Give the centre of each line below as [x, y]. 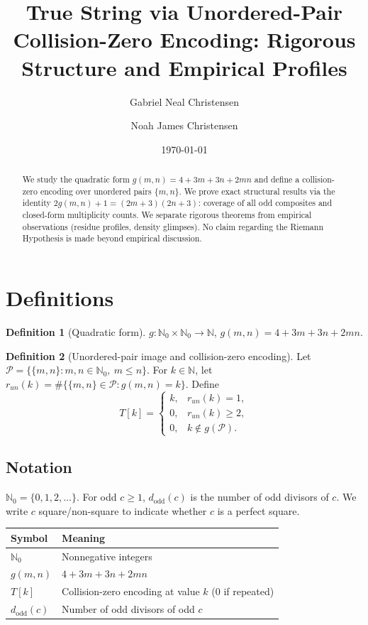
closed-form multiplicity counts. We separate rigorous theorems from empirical [167, 215]
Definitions [60, 298]
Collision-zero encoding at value [131, 591]
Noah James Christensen [184, 125]
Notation [39, 467]
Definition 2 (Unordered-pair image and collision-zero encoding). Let [158, 355]
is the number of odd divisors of [260, 497]
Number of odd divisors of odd [128, 609]
